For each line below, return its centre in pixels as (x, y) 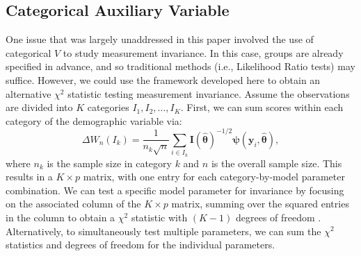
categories (108, 107)
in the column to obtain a (61, 217)
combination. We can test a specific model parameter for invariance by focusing (175, 190)
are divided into (39, 107)
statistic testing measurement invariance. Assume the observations (209, 93)
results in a (29, 177)
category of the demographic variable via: (94, 120)
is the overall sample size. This (276, 163)
